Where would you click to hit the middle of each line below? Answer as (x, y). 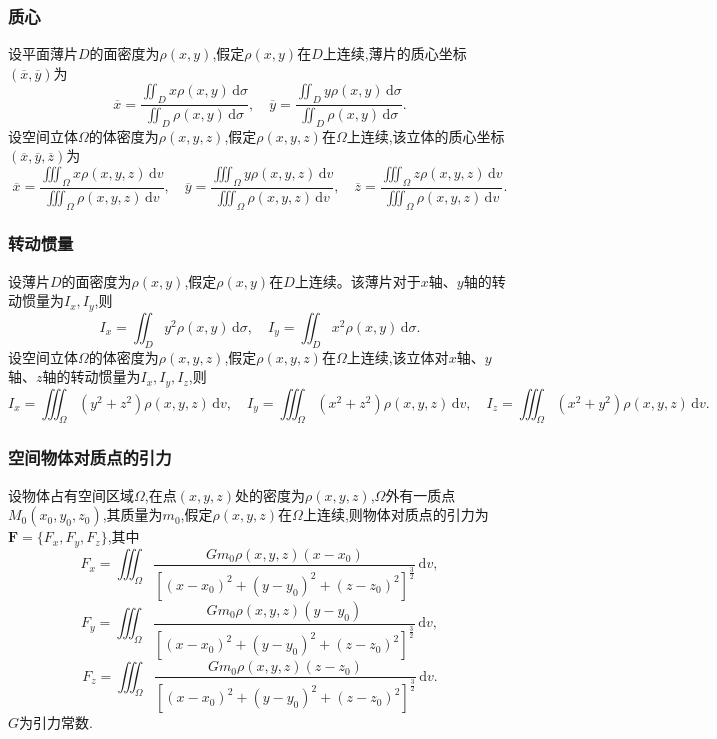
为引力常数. (56, 722)
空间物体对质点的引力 (90, 457)
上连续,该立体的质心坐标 (425, 135)
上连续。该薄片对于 (357, 280)
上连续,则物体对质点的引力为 (395, 514)
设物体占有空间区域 (71, 494)
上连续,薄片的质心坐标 (394, 53)
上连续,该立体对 (397, 356)
